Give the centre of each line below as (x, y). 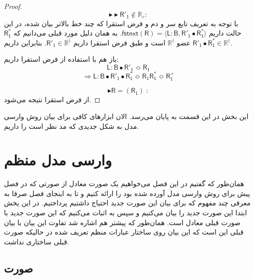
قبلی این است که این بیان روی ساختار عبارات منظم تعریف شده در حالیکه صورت (124, 232)
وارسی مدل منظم (58, 160)
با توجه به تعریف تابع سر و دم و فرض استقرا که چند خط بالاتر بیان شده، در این (121, 23)
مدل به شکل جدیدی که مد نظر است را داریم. (71, 126)
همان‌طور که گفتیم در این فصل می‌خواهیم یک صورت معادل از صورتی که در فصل (124, 183)
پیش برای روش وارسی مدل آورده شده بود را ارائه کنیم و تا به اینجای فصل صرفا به (127, 193)
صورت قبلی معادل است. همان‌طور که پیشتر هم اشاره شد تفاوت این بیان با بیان (122, 222)
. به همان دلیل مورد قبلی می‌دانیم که (68, 33)
